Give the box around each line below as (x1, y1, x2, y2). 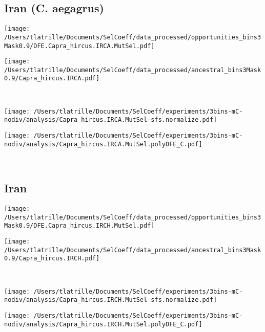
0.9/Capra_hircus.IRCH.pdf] (4, 255, 100, 262)
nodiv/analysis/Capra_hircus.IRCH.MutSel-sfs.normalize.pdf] (4, 296, 217, 304)
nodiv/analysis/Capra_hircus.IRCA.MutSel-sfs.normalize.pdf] (4, 116, 217, 124)
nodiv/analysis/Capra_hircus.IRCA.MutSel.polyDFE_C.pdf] (4, 140, 202, 148)
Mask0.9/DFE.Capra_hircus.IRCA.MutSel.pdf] (4, 42, 155, 50)
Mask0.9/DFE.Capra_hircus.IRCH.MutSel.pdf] (4, 222, 155, 230)
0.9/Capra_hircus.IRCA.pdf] (4, 75, 100, 82)
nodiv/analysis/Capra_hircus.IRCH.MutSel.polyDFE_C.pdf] (4, 320, 202, 328)
